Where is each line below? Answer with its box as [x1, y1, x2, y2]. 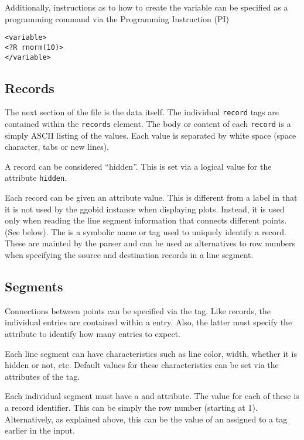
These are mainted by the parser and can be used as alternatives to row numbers [5, 237, 296, 249]
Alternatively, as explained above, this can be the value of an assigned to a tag [5, 412, 288, 425]
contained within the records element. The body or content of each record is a [5, 118, 291, 130]
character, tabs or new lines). [5, 140, 109, 153]
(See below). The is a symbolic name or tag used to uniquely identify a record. [5, 225, 286, 238]
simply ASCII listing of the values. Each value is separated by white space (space [5, 129, 296, 141]
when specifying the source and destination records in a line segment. [5, 249, 254, 261]
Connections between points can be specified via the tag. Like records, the [5, 304, 271, 317]
